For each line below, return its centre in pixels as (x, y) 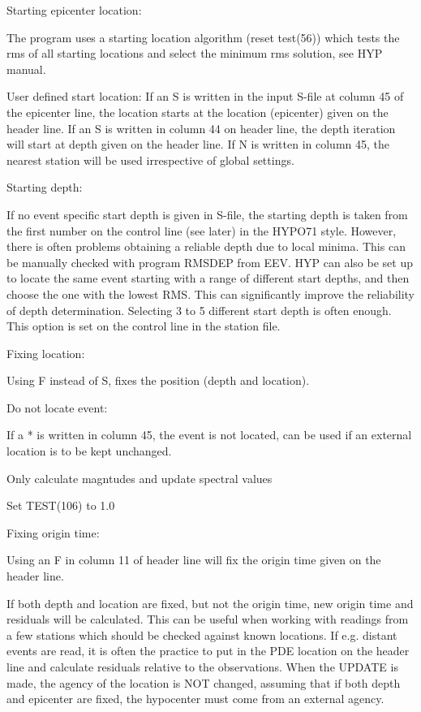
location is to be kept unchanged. (89, 451)
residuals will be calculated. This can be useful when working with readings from (208, 619)
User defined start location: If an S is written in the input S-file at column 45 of (205, 96)
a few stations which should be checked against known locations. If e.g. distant (202, 634)
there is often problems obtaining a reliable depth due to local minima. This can (206, 246)
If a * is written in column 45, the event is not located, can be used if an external (209, 435)
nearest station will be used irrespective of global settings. (150, 160)
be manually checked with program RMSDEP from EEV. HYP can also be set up (210, 262)
